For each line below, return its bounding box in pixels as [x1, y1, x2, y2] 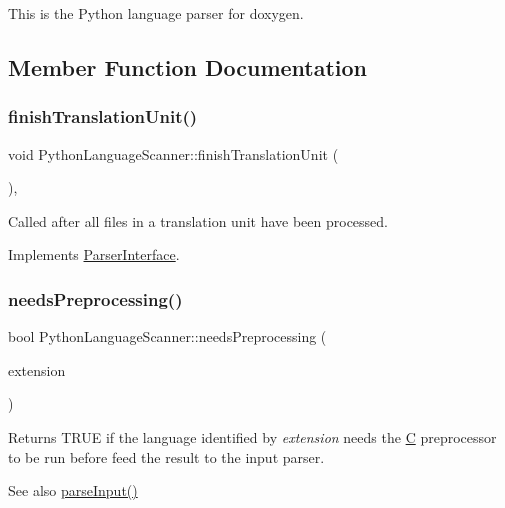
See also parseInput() [8, 480, 138, 501]
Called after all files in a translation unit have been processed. [8, 210, 388, 231]
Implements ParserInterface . [8, 244, 180, 265]
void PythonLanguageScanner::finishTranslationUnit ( [8, 143, 339, 164]
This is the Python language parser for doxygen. [8, 3, 304, 23]
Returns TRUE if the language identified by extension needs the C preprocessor [8, 426, 497, 447]
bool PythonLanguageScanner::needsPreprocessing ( [8, 326, 327, 347]
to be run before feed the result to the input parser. [8, 446, 325, 467]
